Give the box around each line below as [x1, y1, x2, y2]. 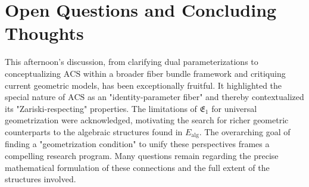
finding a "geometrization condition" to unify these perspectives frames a [5, 138, 270, 150]
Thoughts [5, 21, 84, 45]
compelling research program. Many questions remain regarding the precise [5, 149, 279, 161]
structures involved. [5, 173, 76, 185]
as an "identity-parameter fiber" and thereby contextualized [87, 91, 304, 103]
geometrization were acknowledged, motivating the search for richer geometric [5, 114, 289, 126]
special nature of [5, 91, 65, 103]
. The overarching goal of [199, 125, 291, 138]
